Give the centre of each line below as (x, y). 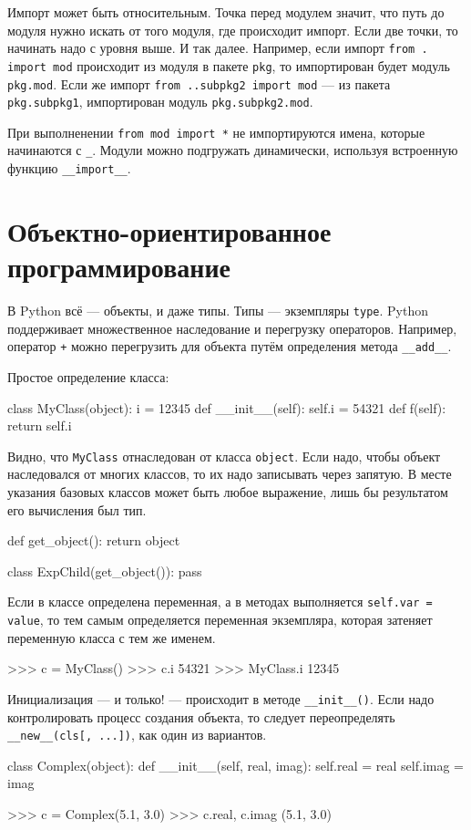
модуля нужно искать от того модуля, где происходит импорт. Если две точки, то (233, 30)
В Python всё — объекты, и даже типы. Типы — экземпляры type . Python (218, 311)
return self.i (40, 425)
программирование (119, 267)
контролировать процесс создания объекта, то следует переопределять (201, 716)
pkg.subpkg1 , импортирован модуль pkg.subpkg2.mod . (160, 102)
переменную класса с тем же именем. (112, 637)
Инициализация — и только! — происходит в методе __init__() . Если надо (221, 698)
